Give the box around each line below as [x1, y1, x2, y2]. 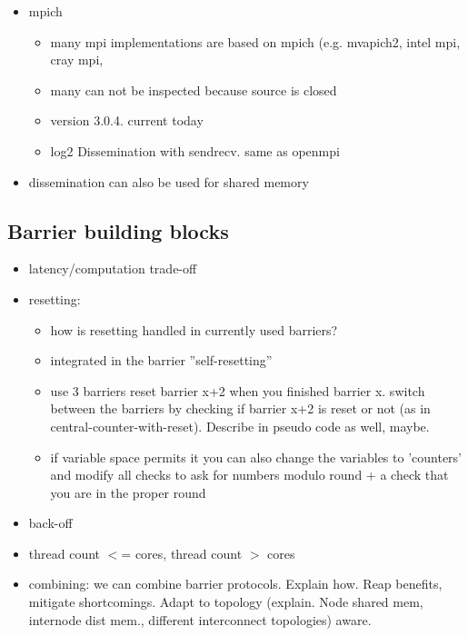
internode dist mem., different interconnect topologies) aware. [28, 610, 372, 629]
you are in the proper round [50, 482, 206, 502]
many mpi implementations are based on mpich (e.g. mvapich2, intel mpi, [50, 32, 461, 51]
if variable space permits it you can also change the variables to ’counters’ [50, 447, 462, 466]
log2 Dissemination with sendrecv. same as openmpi [50, 141, 340, 160]
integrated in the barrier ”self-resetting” [50, 351, 273, 370]
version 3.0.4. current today [50, 111, 204, 130]
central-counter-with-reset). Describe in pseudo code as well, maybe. [50, 416, 430, 435]
